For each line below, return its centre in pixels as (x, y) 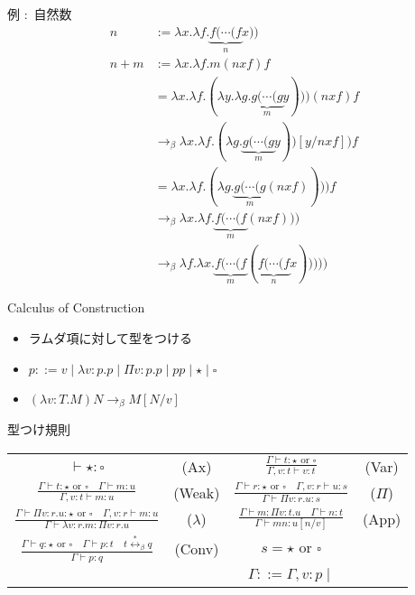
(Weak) (197, 492)
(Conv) (197, 549)
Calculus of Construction (76, 307)
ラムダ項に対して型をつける (110, 338)
